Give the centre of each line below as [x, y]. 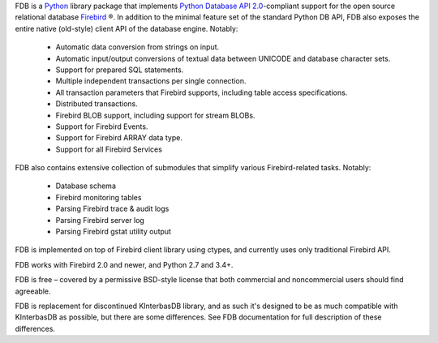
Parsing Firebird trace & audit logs [112, 209]
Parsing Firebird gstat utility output [114, 232]
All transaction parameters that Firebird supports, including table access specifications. [202, 92]
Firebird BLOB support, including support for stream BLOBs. [155, 115]
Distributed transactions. [97, 104]
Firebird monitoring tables [99, 197]
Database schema [86, 186]
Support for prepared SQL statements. [120, 70]
